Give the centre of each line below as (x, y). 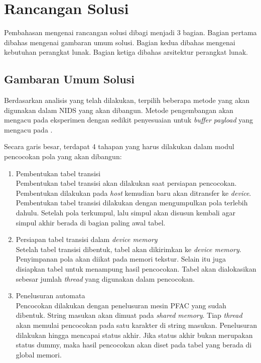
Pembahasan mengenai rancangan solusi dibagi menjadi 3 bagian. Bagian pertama (130, 32)
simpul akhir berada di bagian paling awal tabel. (91, 222)
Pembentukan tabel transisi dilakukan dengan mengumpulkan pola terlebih (132, 203)
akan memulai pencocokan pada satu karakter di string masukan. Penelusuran (136, 325)
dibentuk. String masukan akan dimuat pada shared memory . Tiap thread (129, 315)
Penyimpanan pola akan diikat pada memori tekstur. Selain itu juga (121, 259)
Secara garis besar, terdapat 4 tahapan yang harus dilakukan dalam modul (119, 146)
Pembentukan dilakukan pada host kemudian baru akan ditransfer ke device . (134, 193)
